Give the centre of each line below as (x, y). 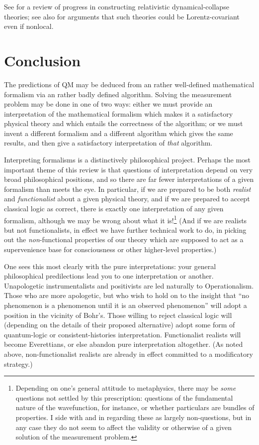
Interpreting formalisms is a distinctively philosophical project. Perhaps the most (128, 160)
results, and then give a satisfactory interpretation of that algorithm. (108, 143)
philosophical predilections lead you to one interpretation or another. (109, 276)
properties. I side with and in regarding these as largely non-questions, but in (133, 417)
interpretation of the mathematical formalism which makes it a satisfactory (119, 113)
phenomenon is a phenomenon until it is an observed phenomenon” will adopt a (126, 305)
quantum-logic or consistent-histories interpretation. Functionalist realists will (123, 334)
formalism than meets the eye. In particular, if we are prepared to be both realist (128, 189)
